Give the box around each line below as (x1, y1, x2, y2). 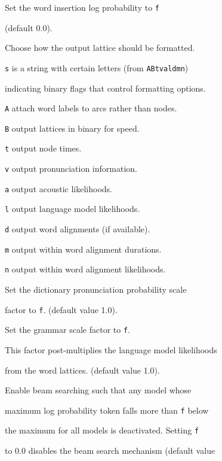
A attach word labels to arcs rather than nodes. (5, 102, 177, 114)
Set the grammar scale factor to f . (5, 323, 130, 336)
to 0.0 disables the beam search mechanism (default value (5, 444, 215, 456)
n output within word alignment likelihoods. (5, 263, 166, 275)
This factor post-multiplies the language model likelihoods (5, 343, 217, 356)
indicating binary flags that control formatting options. (5, 81, 206, 94)
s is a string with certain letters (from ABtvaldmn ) (5, 61, 189, 74)
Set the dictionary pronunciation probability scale (5, 283, 187, 295)
